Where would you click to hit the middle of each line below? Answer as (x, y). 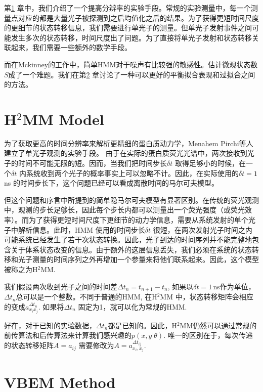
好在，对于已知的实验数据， (50, 325)
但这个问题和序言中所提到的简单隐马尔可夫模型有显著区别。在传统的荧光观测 (131, 200)
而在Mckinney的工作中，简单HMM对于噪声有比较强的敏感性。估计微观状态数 (131, 64)
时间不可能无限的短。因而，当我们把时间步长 (92, 163)
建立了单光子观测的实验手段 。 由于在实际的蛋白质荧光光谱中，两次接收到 (126, 153)
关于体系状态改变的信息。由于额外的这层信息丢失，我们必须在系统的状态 (131, 249)
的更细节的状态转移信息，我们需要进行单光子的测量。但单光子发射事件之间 (128, 28)
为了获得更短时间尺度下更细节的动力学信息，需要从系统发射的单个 (138, 220)
